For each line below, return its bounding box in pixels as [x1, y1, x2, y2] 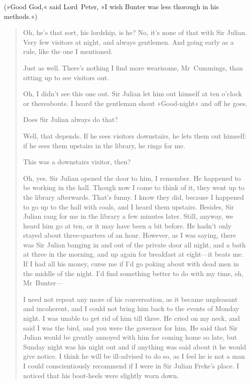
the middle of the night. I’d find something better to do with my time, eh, [23, 268, 244, 278]
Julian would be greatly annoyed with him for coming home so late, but [23, 332, 237, 342]
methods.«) [4, 11, 37, 21]
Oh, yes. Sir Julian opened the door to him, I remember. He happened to [23, 173, 241, 183]
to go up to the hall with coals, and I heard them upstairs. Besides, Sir [23, 201, 234, 211]
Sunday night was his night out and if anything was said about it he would [23, 341, 246, 351]
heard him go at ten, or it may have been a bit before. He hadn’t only [23, 220, 232, 230]
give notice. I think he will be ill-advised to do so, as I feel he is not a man [23, 351, 245, 361]
